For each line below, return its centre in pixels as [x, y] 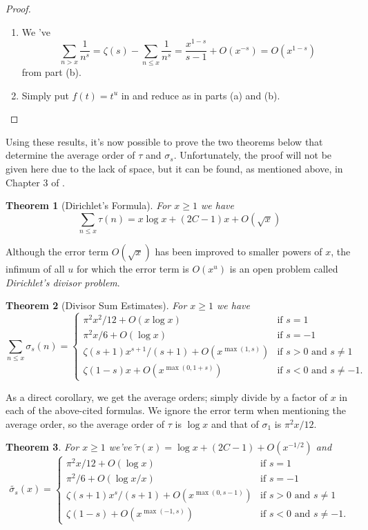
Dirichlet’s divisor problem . [63, 282]
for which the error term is [133, 269]
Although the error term [57, 252]
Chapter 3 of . [36, 182]
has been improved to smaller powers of [239, 252]
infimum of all [35, 269]
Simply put [45, 95]
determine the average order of [70, 155]
